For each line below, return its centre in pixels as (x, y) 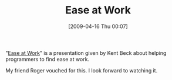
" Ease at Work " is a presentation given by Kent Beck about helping (86, 53)
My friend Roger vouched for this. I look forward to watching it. (82, 70)
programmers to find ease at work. (47, 59)
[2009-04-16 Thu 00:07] (98, 26)
